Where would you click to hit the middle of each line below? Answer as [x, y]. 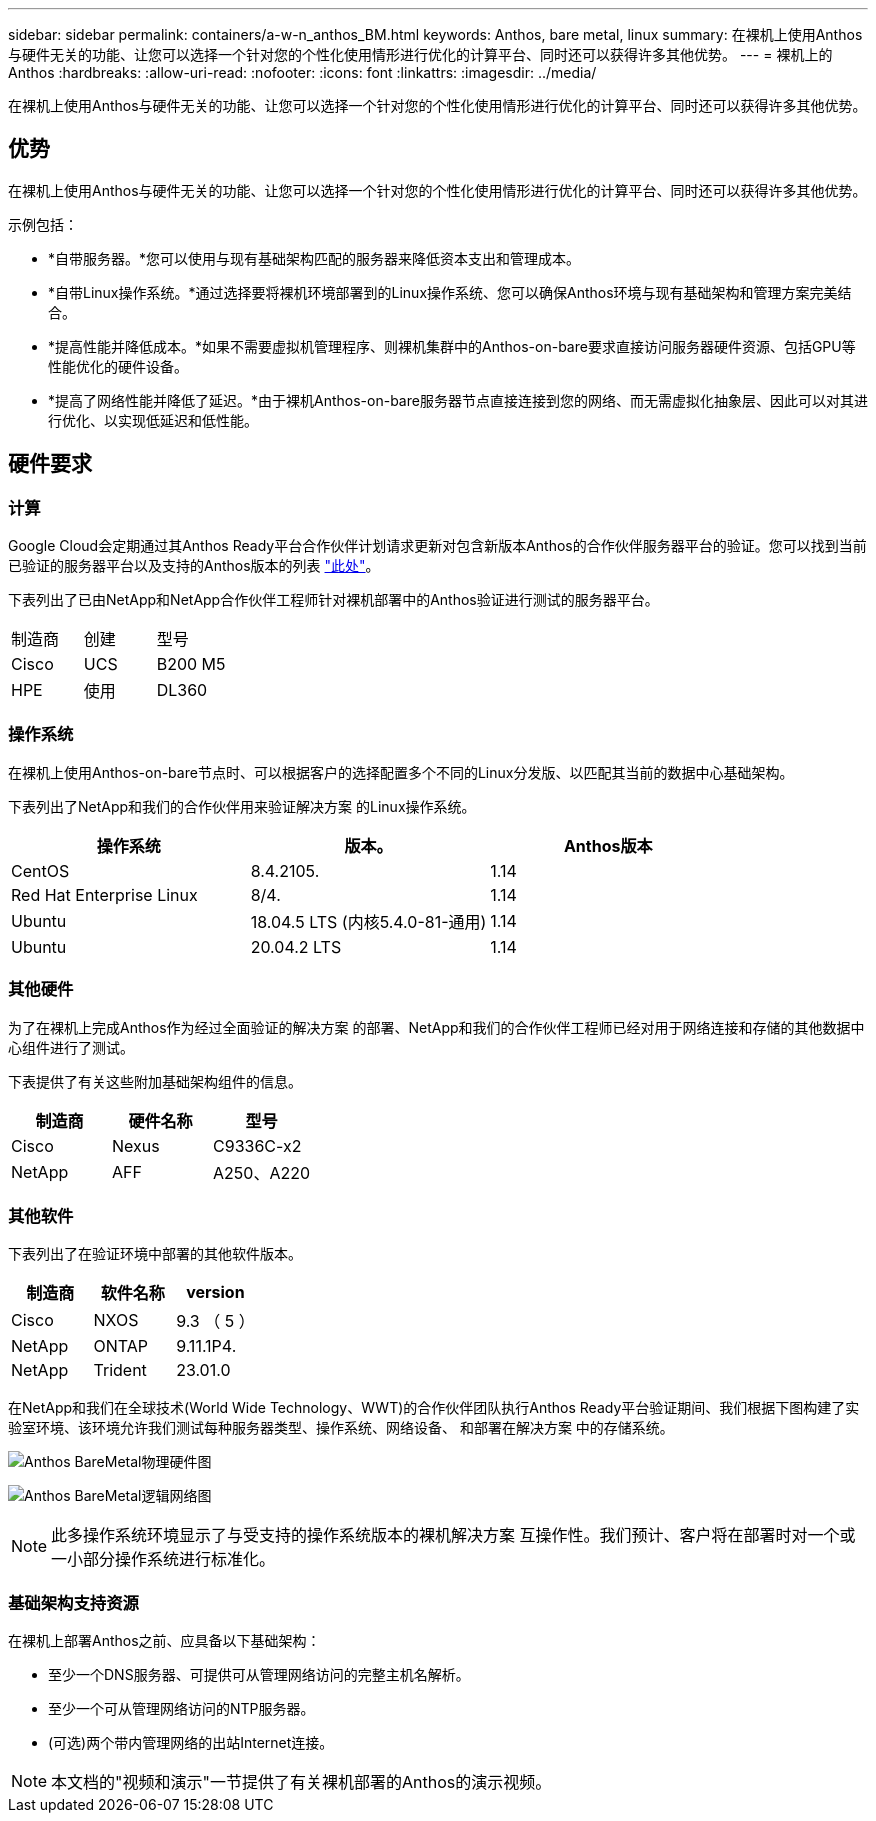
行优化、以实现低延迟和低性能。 [153, 420]
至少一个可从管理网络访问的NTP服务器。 [181, 1709]
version [215, 1292]
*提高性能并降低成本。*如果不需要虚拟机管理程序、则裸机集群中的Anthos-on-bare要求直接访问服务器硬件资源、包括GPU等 [452, 346]
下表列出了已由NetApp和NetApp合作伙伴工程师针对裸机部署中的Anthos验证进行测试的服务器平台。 [333, 600]
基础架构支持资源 [73, 1602]
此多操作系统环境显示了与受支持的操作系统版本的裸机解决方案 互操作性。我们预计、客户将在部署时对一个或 [453, 1535]
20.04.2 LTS [296, 946]
